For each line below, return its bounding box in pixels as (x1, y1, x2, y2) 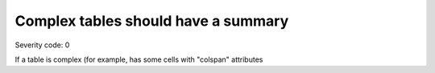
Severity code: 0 (14, 40, 70, 50)
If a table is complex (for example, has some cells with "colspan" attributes (14, 55, 263, 64)
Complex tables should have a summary (14, 12, 289, 30)
